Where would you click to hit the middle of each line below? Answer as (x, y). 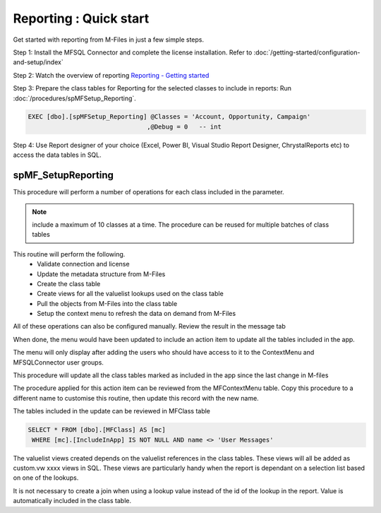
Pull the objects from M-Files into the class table (107, 303)
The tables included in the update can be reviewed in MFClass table (112, 411)
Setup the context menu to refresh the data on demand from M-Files (137, 314)
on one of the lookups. (46, 478)
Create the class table (69, 283)
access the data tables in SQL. (57, 155)
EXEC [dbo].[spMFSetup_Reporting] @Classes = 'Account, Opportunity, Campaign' (169, 117)
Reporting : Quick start (81, 18)
